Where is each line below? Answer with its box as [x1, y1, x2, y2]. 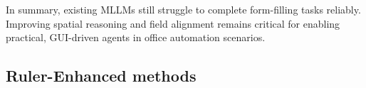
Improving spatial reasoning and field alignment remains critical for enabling [6, 16, 340, 31]
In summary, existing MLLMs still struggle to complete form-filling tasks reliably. [6, 2, 361, 16]
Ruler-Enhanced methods [6, 65, 197, 87]
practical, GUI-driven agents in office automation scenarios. [6, 30, 266, 45]
